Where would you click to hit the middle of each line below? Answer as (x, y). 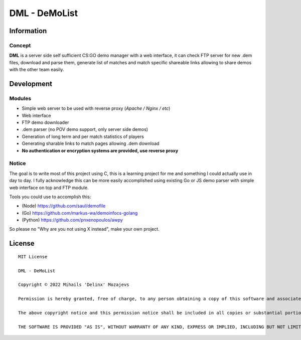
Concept (20, 45)
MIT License (33, 257)
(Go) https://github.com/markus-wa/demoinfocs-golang (80, 213)
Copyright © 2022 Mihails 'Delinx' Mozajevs (74, 285)
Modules (20, 98)
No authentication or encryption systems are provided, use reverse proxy (100, 150)
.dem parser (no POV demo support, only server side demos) (85, 129)
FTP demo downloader (45, 122)
